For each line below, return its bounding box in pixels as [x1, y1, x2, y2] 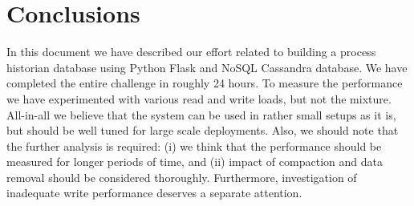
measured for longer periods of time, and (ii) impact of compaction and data [6, 153, 383, 170]
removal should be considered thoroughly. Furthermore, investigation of [6, 168, 357, 185]
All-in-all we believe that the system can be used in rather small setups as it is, [6, 106, 396, 123]
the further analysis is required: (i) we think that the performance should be [6, 137, 382, 154]
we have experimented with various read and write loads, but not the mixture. [6, 90, 392, 107]
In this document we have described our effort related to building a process [6, 43, 376, 60]
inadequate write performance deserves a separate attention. [6, 184, 302, 201]
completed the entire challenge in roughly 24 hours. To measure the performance [6, 75, 403, 91]
